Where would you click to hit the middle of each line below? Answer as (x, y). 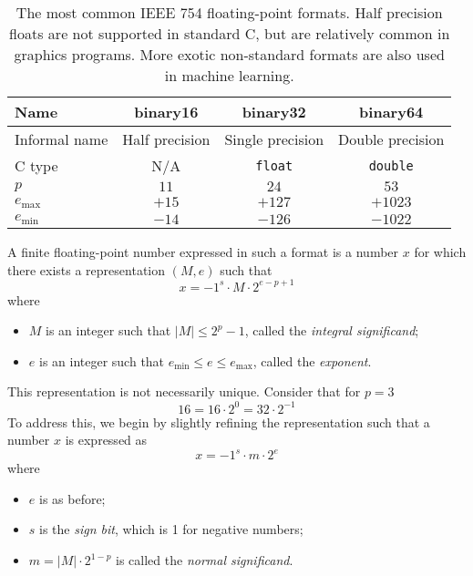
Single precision (274, 139)
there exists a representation (86, 269)
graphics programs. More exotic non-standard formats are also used (229, 54)
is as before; (72, 498)
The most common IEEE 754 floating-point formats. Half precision (229, 12)
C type (36, 165)
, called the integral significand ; (332, 330)
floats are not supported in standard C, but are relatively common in (230, 33)
